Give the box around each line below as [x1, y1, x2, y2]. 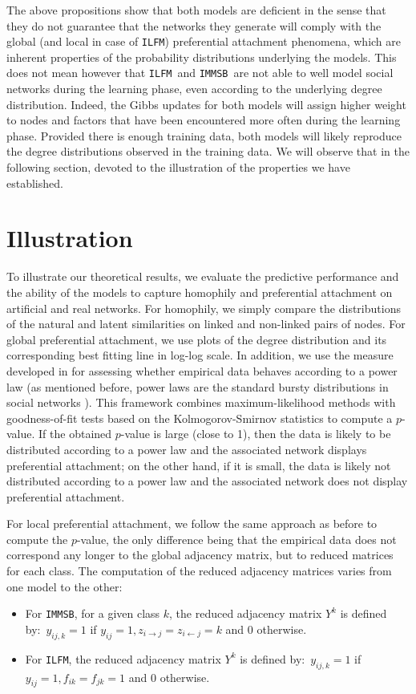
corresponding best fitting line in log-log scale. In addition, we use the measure [6, 347, 394, 363]
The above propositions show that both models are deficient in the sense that [6, 2, 386, 18]
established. [6, 174, 63, 191]
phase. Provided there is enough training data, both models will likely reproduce [6, 127, 402, 144]
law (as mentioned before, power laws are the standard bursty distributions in [6, 378, 389, 395]
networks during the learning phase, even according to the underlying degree [6, 80, 382, 97]
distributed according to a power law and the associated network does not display [6, 473, 408, 489]
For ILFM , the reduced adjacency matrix [25, 650, 221, 667]
